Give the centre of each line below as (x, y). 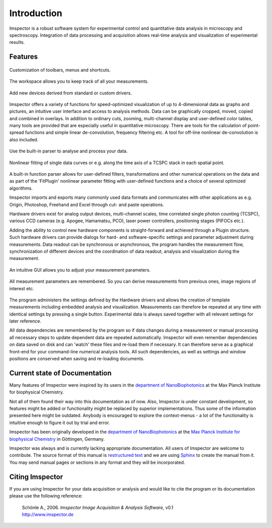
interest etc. (22, 288)
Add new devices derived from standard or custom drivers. (71, 93)
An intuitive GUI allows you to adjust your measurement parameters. (80, 270)
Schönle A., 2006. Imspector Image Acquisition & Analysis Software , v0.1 (98, 507)
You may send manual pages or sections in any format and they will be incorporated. (97, 462)
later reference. (25, 321)
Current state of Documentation (60, 373)
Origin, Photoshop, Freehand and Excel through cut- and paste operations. (87, 204)
